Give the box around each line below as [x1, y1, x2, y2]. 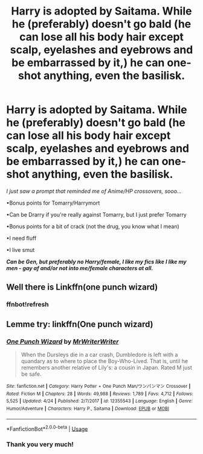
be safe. [21, 370, 42, 378]
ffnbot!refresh [6, 300, 50, 309]
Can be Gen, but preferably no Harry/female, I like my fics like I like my [6, 258, 187, 265]
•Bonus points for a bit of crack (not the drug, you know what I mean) [6, 223, 179, 230]
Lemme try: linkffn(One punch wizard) [6, 319, 153, 329]
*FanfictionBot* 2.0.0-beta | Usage [6, 424, 88, 432]
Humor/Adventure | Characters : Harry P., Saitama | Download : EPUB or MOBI [6, 405, 169, 412]
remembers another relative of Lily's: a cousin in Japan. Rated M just [21, 364, 192, 371]
